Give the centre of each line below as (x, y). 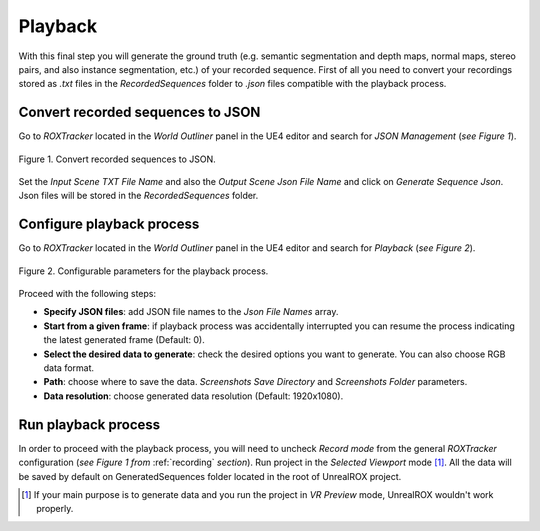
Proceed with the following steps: (87, 294)
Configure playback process (109, 224)
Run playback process (89, 424)
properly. (55, 509)
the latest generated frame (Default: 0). (124, 340)
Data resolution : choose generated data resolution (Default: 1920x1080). (193, 396)
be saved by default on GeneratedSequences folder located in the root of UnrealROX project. (210, 476)
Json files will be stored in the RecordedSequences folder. (138, 196)
